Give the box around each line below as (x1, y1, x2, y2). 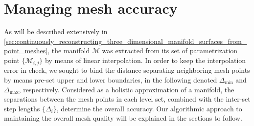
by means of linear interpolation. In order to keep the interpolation (45, 55, 246, 65)
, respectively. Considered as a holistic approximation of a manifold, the (19, 84, 234, 94)
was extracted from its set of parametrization (102, 45, 238, 56)
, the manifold (47, 45, 90, 56)
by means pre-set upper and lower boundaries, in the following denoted (4, 74, 217, 84)
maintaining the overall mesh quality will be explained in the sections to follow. (4, 113, 242, 123)
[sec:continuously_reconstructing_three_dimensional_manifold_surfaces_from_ (4, 36, 247, 46)
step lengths (4, 103, 40, 113)
